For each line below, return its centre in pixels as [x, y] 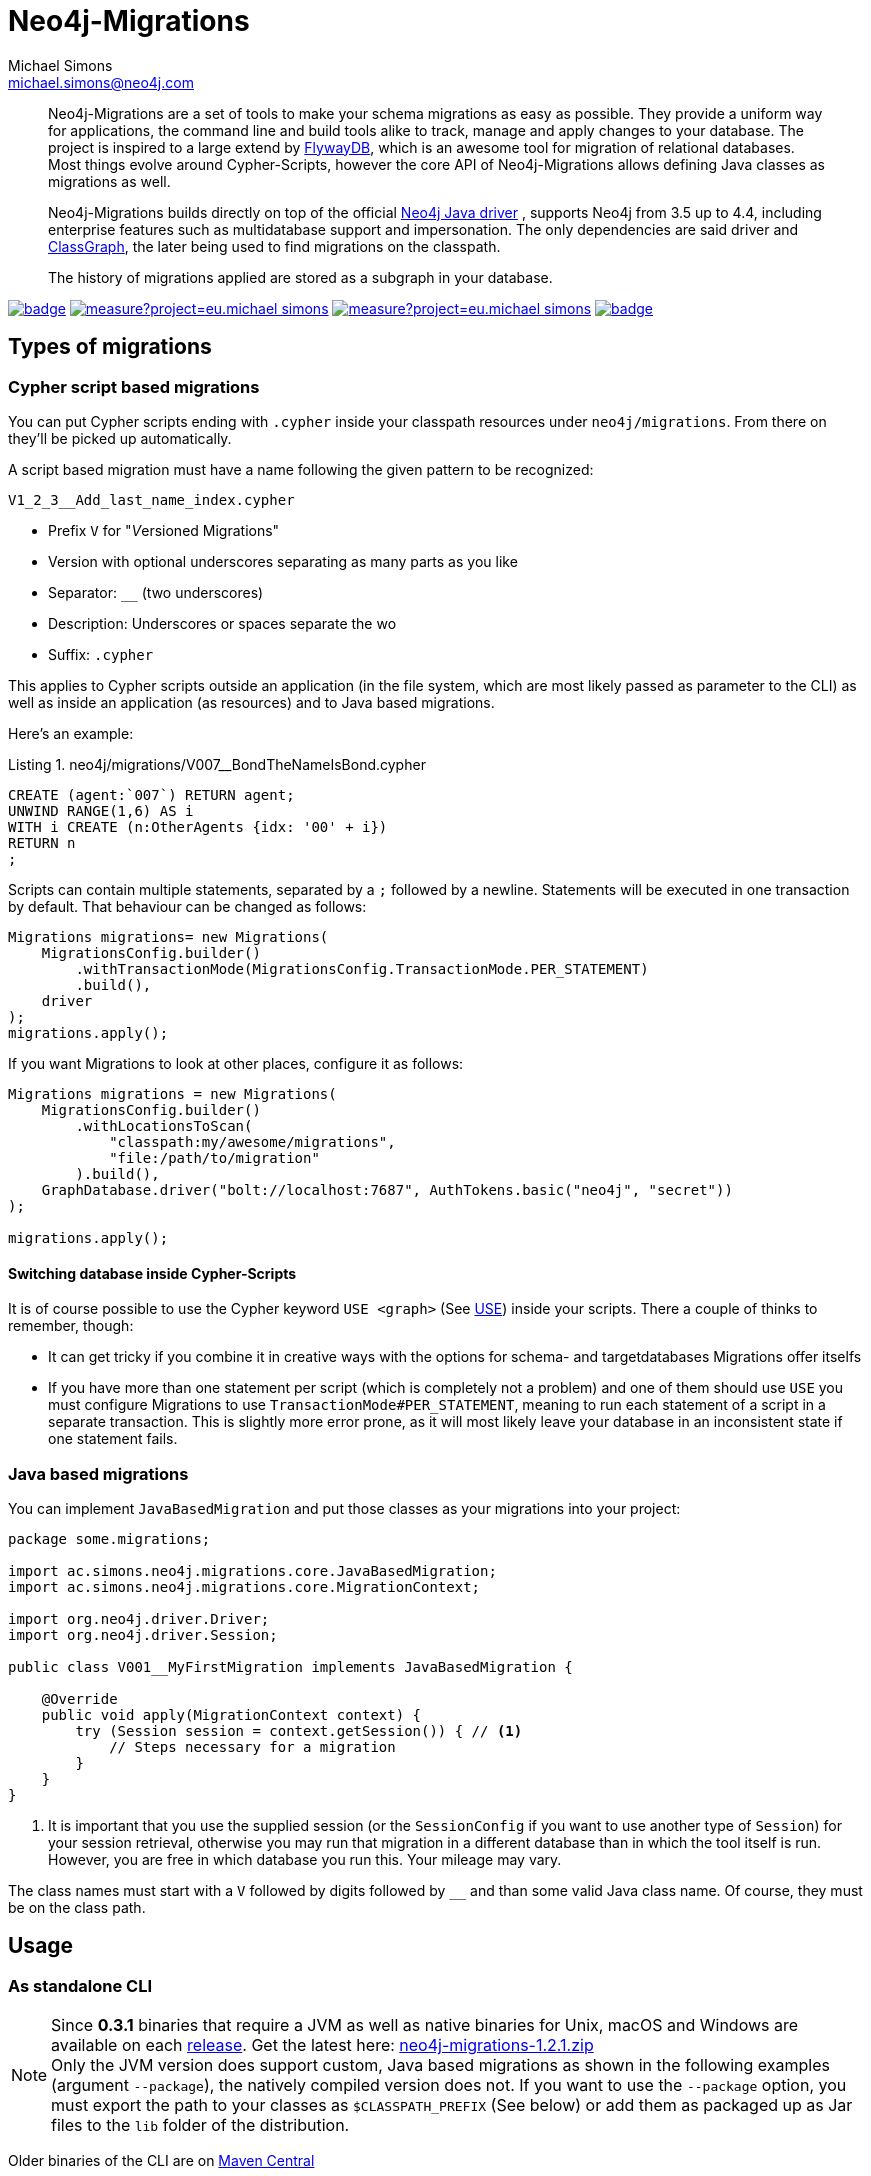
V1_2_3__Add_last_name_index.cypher [151, 499]
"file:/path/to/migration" [214, 1157]
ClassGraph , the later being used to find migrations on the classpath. [274, 246]
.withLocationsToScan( [164, 1125]
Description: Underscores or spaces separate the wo [222, 623]
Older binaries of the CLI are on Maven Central [161, 2161]
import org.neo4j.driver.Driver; [139, 1618]
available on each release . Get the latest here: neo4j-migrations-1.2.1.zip [322, 2045]
